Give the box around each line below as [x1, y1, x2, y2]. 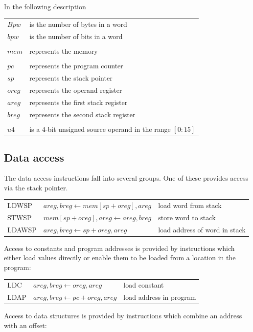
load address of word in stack [158, 224, 246, 234]
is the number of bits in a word [29, 31, 123, 41]
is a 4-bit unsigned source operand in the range [29, 124, 171, 134]
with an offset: [4, 320, 47, 330]
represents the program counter [29, 61, 123, 71]
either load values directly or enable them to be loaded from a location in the [4, 252, 236, 263]
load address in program [123, 292, 196, 302]
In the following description [4, 1, 86, 11]
